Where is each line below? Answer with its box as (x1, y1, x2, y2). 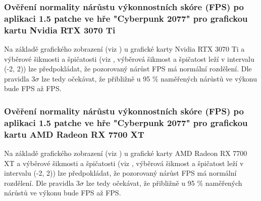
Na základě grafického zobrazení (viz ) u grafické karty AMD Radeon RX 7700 (4, 148, 247, 158)
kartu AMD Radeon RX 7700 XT (4, 128, 144, 140)
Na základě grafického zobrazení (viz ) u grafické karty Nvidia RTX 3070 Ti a (4, 44, 245, 54)
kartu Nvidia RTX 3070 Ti (4, 23, 116, 36)
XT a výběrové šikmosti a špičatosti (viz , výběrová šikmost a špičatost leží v (4, 157, 244, 168)
